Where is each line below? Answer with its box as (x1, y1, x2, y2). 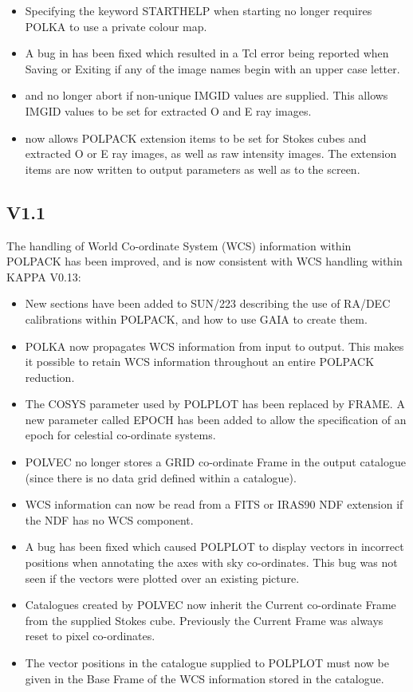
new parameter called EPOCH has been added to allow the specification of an (25, 411, 407, 427)
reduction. (25, 368, 75, 385)
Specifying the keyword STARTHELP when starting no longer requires (25, 2, 372, 18)
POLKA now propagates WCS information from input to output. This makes (25, 337, 404, 354)
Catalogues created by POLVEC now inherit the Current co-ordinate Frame (25, 596, 396, 613)
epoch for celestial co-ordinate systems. (25, 427, 216, 443)
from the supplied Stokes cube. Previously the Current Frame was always (25, 611, 383, 628)
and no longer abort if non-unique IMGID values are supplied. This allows (25, 87, 388, 104)
